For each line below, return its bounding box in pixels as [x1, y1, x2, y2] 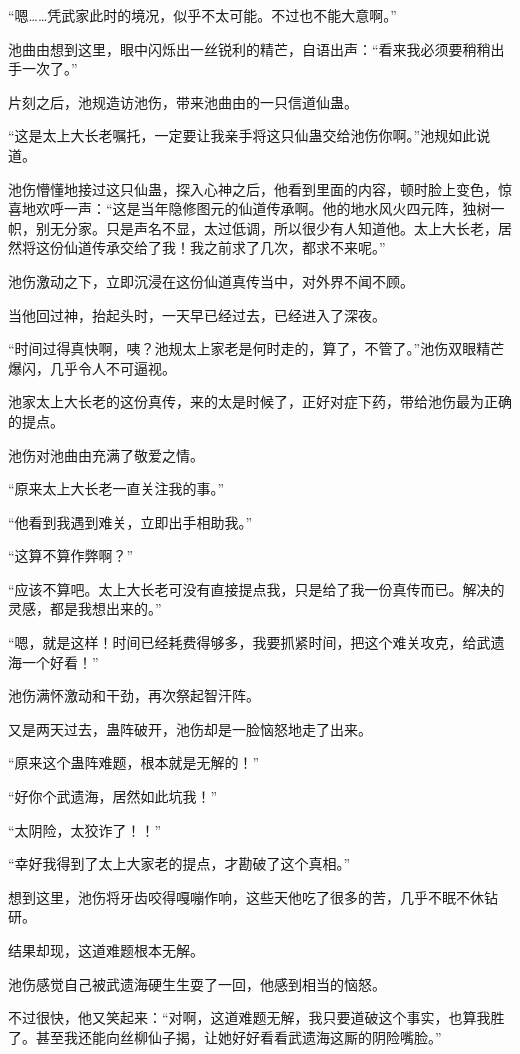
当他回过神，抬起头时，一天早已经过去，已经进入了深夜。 [8, 304, 386, 325]
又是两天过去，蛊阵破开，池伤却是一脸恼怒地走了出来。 [8, 718, 372, 739]
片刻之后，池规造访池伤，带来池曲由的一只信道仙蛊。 [8, 91, 358, 112]
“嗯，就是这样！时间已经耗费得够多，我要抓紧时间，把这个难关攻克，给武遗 [8, 632, 505, 653]
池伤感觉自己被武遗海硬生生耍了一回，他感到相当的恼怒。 [8, 973, 386, 994]
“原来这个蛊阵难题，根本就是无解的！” [8, 752, 260, 773]
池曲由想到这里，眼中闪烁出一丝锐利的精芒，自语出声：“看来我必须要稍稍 [8, 38, 491, 59]
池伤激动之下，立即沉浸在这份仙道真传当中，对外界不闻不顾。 [8, 270, 414, 291]
